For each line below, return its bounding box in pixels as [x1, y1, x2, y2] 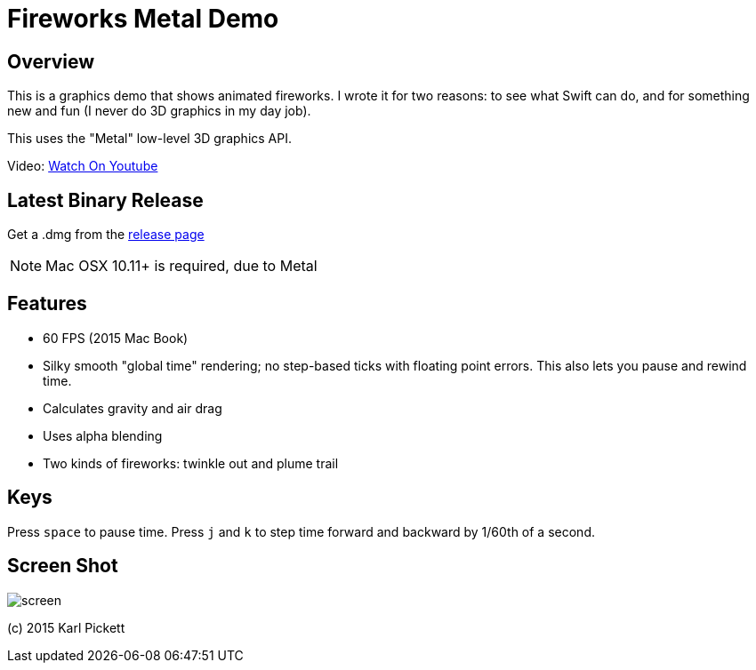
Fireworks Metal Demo [7, 4, 279, 34]
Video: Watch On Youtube [7, 158, 158, 174]
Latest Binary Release [7, 188, 204, 211]
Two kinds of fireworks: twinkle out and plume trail [43, 455, 339, 471]
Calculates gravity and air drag [43, 400, 222, 416]
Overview [7, 50, 95, 73]
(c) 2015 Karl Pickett [7, 619, 125, 635]
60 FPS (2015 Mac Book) [43, 330, 189, 346]
